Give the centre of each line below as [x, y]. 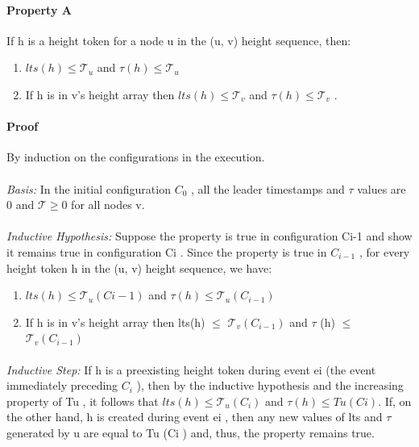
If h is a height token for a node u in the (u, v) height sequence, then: [179, 40]
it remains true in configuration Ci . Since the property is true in [167, 251]
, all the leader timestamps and [268, 188]
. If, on [395, 401]
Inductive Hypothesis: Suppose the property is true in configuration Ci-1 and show [209, 236]
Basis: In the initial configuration [89, 188]
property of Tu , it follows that [83, 401]
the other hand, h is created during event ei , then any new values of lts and [195, 417]
